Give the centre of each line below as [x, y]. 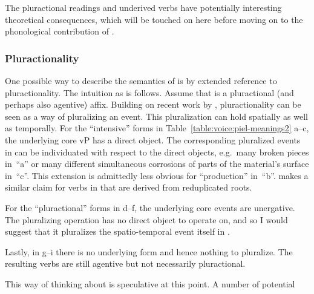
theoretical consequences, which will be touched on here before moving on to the [154, 19]
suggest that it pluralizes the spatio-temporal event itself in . [117, 231]
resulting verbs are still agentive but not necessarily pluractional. [125, 263]
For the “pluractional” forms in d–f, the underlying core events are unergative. [150, 207]
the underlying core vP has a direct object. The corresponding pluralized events [153, 139]
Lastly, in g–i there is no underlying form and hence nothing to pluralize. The [149, 251]
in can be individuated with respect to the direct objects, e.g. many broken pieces [157, 152]
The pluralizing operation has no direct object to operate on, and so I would [146, 219]
